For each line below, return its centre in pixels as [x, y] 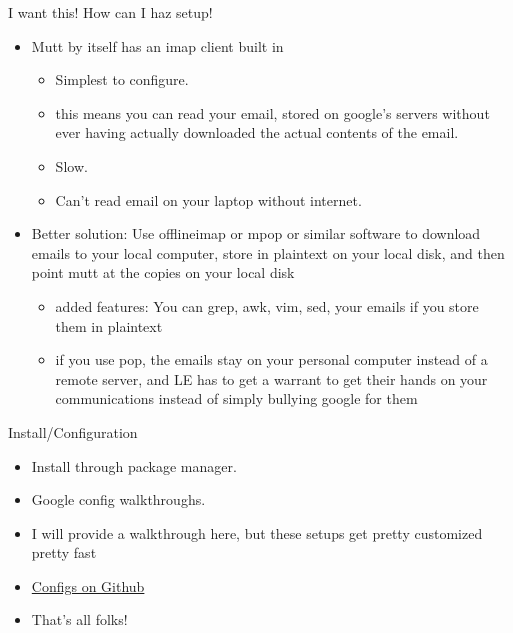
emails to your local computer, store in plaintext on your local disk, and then [268, 252]
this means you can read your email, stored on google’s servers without [272, 112]
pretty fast [64, 552]
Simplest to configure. [122, 79]
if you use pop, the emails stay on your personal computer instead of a [271, 359]
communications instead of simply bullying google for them [236, 398]
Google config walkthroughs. [118, 499]
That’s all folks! [79, 619]
